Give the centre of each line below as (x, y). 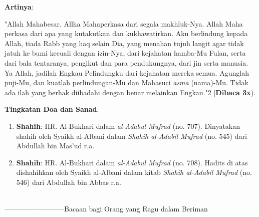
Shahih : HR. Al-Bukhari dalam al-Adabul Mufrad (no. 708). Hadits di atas (132, 162)
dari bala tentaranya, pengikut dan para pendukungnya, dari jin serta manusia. (126, 62)
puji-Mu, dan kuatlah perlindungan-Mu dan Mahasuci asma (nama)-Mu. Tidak (126, 82)
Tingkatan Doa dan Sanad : (52, 109)
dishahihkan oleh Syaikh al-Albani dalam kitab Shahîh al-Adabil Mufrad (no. (134, 172)
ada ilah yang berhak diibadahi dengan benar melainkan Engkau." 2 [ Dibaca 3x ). (130, 92)
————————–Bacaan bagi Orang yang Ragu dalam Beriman (106, 209)
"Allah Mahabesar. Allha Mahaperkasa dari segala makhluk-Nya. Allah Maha (124, 23)
